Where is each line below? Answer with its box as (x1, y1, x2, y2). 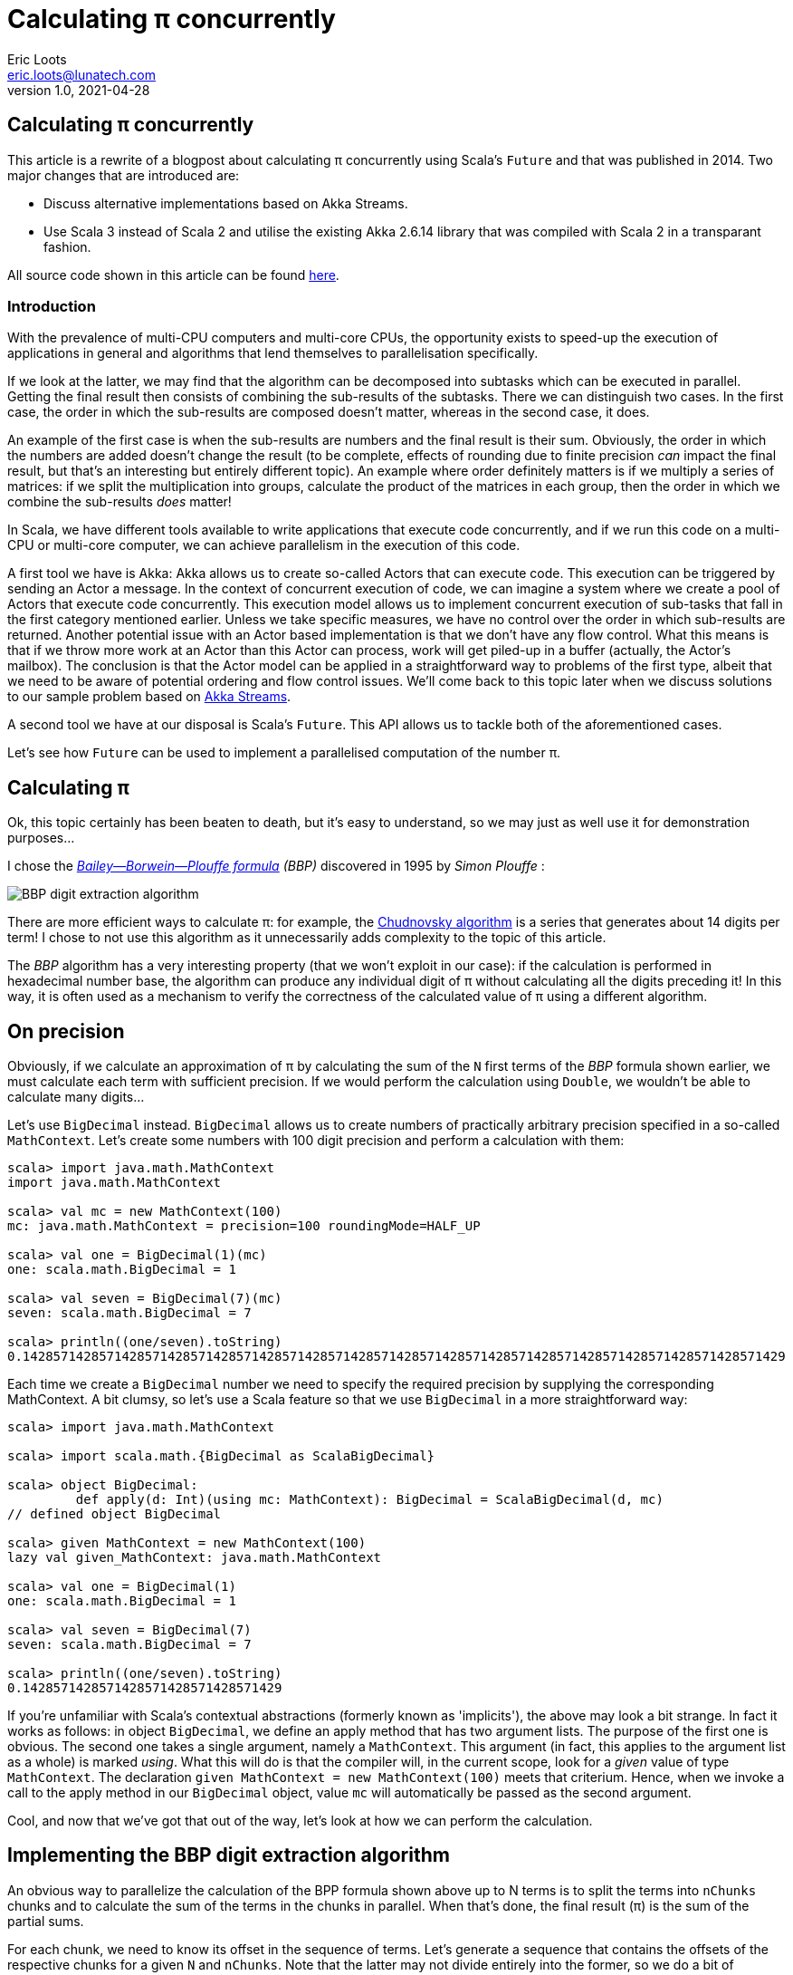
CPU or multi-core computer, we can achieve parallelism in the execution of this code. (7, 537, 521, 554)
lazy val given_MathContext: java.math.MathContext (7, 1550, 382, 1566)
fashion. (43, 238, 91, 255)
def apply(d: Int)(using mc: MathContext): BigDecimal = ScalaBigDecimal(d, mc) (75, 1492, 664, 1508)
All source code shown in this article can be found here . (7, 266, 339, 283)
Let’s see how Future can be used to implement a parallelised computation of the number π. (7, 745, 561, 761)
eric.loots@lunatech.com (7, 66, 156, 82)
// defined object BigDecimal (7, 1507, 222, 1522)
